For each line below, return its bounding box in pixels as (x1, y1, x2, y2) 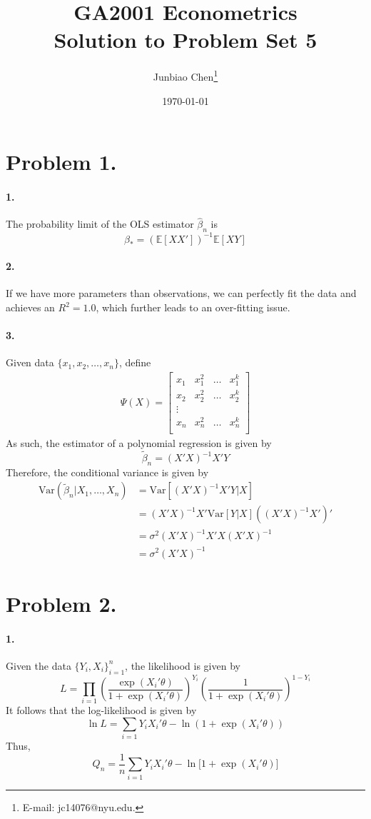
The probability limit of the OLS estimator (6, 216, 194, 231)
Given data (6, 355, 54, 370)
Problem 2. (6, 588, 117, 618)
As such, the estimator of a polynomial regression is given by (6, 436, 272, 451)
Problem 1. (6, 147, 117, 176)
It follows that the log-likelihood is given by (6, 703, 197, 718)
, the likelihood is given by (125, 658, 240, 673)
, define (118, 355, 151, 370)
